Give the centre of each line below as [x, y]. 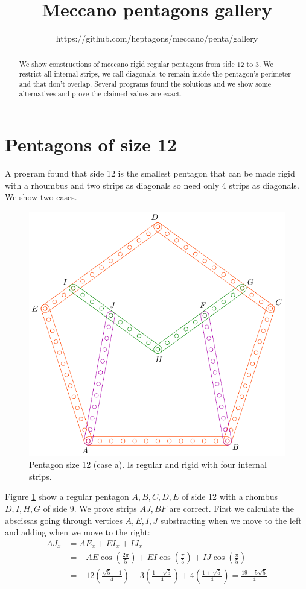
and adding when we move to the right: [78, 532]
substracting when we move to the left [231, 520]
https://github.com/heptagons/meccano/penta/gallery [157, 38]
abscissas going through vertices [64, 520]
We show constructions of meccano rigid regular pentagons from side [127, 64]
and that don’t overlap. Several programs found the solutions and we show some [145, 83]
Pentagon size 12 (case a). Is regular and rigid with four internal [148, 465]
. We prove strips [105, 508]
